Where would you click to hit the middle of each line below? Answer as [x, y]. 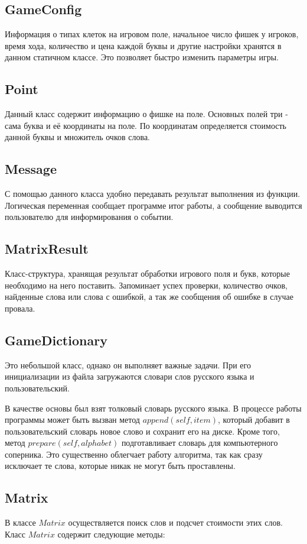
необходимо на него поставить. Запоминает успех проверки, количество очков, [146, 285]
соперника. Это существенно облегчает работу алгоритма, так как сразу [134, 454]
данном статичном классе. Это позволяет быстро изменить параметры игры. [142, 57]
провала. [20, 308]
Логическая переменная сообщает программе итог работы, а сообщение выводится [153, 205]
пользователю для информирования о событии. [89, 217]
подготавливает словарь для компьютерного [200, 443]
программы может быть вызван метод [72, 420]
